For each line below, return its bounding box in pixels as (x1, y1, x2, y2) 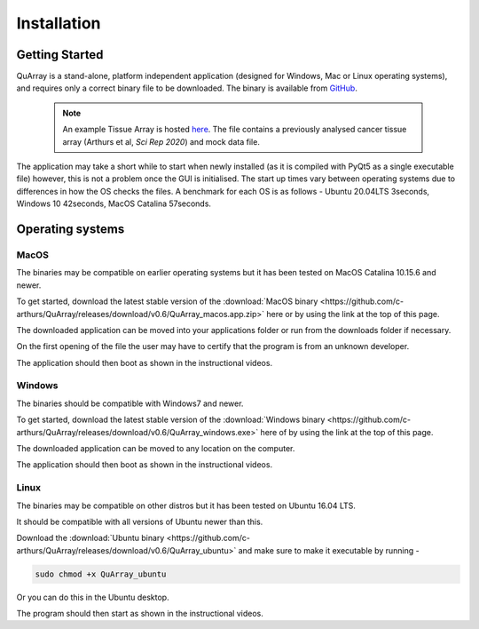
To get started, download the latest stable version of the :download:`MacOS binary (16, 296, 318, 307)
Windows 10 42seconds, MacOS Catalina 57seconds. (16, 198, 212, 209)
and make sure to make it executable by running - (238, 545, 420, 555)
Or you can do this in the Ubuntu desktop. (16, 592, 169, 602)
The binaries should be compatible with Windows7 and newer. (16, 398, 244, 409)
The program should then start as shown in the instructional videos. (16, 609, 263, 619)
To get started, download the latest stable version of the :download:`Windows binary (16, 414, 326, 426)
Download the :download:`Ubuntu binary (16, 533, 165, 544)
